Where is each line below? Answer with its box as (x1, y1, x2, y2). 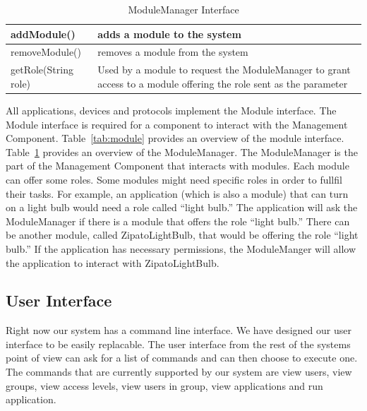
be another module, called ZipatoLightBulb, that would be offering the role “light (6, 227, 359, 242)
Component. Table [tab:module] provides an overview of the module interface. (6, 131, 344, 145)
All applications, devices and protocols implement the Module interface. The (6, 102, 337, 117)
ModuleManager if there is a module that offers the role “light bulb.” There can (6, 213, 350, 228)
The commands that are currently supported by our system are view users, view (6, 364, 352, 379)
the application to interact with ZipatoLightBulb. (6, 255, 219, 270)
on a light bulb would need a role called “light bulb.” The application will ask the (6, 200, 358, 215)
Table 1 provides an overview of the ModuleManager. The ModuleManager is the (6, 144, 358, 159)
